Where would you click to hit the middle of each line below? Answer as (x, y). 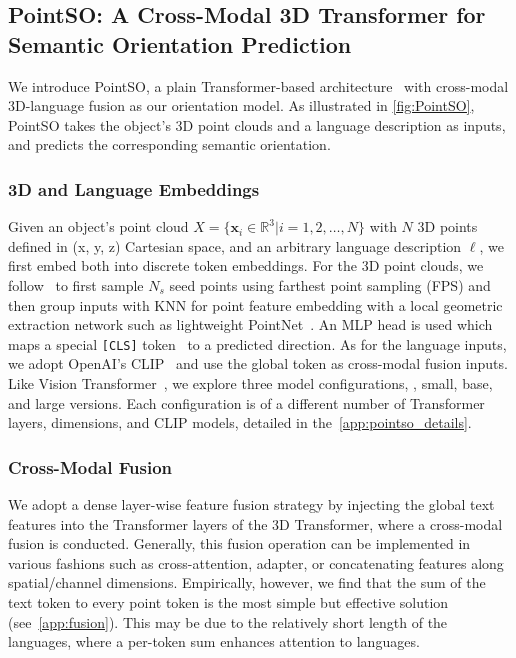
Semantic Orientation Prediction (180, 43)
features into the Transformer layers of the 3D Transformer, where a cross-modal (255, 523)
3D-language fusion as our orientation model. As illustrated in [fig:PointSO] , (241, 105)
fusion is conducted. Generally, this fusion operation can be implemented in (239, 543)
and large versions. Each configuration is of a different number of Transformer (246, 402)
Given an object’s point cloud (98, 226)
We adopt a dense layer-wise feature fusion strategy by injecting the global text (251, 504)
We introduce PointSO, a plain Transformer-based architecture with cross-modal (258, 85)
